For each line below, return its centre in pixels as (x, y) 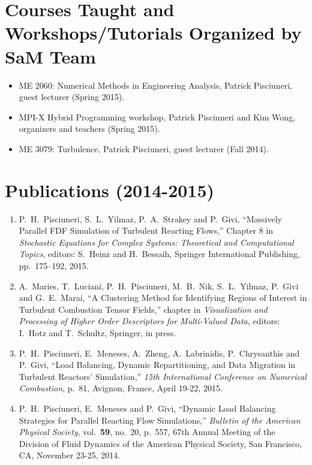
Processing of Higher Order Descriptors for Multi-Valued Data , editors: (149, 321)
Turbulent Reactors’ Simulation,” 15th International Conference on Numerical (163, 376)
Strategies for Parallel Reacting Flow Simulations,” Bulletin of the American (160, 420)
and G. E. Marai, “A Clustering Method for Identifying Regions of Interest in (163, 298)
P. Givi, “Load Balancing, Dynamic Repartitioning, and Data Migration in (157, 365)
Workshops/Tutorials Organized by (153, 33)
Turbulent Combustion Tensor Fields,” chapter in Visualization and (143, 309)
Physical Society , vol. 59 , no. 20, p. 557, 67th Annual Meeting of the (147, 432)
